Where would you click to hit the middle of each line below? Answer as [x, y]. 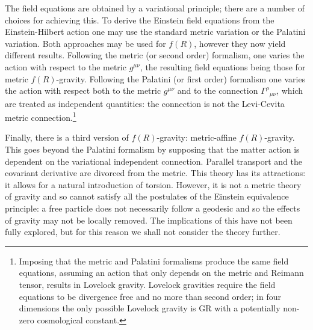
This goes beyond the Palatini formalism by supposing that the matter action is [152, 149]
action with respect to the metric [66, 66]
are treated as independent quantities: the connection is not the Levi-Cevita [145, 103]
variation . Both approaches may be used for [85, 43]
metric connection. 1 [41, 116]
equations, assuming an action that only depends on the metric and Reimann [161, 273]
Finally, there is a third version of [67, 137]
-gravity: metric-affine [197, 137]
